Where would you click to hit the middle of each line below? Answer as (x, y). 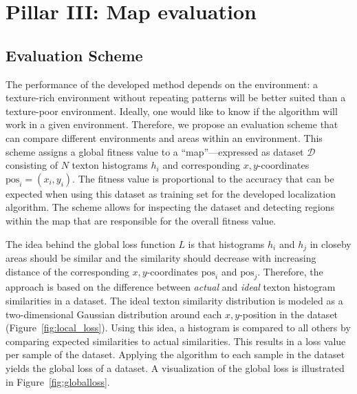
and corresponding (201, 165)
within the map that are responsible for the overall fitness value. (141, 220)
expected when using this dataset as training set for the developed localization (171, 193)
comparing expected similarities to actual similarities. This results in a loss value (176, 341)
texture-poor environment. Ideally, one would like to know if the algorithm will (172, 111)
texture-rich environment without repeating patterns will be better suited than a (176, 97)
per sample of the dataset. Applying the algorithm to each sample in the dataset (175, 354)
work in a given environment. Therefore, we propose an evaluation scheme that (172, 124)
